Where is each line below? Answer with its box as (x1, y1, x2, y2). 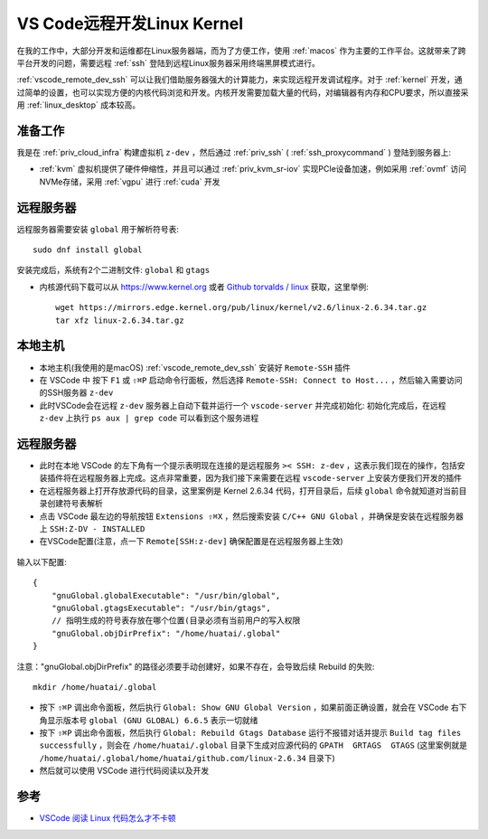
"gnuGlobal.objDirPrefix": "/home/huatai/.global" (51, 628, 281, 638)
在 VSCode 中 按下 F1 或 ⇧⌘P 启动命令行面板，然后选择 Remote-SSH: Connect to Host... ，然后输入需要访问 (39, 374, 463, 385)
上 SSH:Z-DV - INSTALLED (39, 523, 145, 533)
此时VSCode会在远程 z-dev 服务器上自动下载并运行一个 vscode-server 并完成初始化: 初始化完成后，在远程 (39, 400, 446, 410)
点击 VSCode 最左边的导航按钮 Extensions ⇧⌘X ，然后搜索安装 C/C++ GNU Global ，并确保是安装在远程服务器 (39, 511, 465, 522)
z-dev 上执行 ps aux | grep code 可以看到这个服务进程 (39, 412, 259, 424)
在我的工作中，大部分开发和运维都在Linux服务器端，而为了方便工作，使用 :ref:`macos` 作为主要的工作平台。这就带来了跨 (16, 45, 466, 56)
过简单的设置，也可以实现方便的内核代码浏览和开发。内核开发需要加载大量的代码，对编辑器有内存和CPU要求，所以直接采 (16, 87, 469, 98)
